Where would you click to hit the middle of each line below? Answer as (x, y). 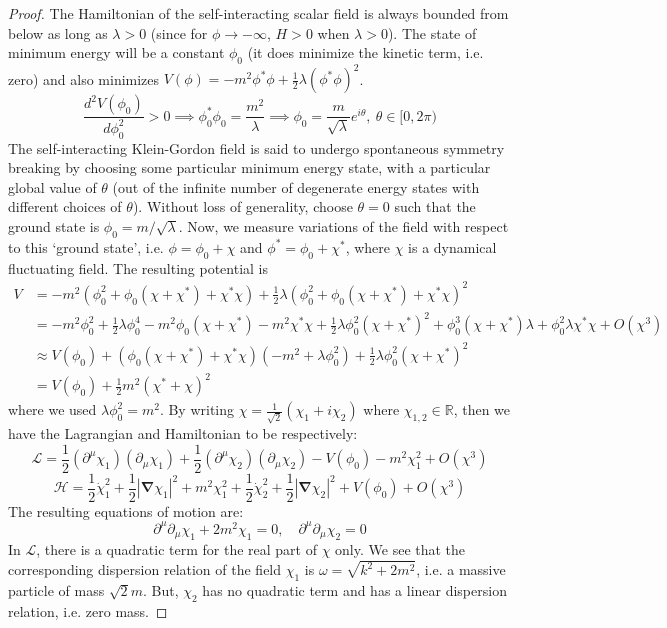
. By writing (197, 409)
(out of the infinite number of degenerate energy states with (296, 186)
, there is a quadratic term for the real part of (176, 549)
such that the (435, 206)
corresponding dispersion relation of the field (145, 569)
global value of (52, 186)
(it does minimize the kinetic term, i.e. (365, 52)
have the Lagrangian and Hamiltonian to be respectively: (183, 433)
